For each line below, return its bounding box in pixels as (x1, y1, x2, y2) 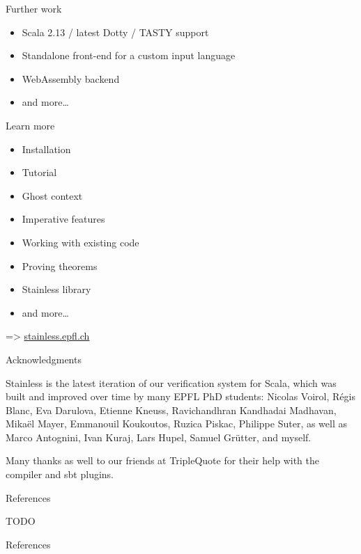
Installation (22, 141, 71, 156)
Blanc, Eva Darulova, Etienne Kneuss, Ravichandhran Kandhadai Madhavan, (6, 402, 337, 417)
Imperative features (22, 212, 105, 226)
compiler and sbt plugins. (6, 467, 114, 482)
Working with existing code (22, 235, 139, 249)
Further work (6, 1, 62, 15)
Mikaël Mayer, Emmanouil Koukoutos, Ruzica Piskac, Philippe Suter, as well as (6, 416, 348, 431)
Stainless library (22, 282, 91, 296)
